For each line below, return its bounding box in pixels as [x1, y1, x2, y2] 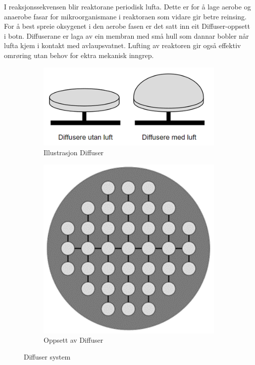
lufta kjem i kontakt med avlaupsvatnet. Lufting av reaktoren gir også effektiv [4, 40, 241, 51]
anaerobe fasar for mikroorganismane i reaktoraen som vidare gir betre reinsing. [4, 11, 247, 21]
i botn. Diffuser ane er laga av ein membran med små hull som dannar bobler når [4, 30, 249, 41]
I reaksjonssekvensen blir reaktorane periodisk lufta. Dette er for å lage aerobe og [4, 1, 251, 11]
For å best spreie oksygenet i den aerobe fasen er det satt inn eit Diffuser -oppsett [4, 21, 250, 31]
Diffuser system [24, 352, 71, 362]
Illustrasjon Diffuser [44, 147, 104, 158]
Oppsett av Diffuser [44, 335, 103, 345]
